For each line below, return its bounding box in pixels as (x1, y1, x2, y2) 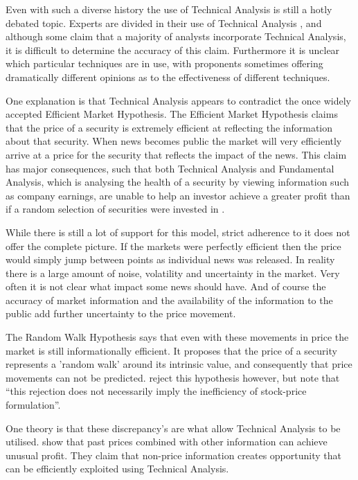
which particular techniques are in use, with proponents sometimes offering (6, 56, 323, 71)
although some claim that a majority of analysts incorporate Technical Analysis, (6, 29, 346, 44)
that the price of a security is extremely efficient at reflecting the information (6, 120, 333, 134)
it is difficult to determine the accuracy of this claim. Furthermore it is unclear (6, 42, 340, 57)
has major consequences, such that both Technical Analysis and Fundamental (6, 161, 334, 175)
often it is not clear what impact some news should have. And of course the (6, 279, 326, 294)
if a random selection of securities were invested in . (6, 202, 225, 216)
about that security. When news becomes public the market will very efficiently (6, 134, 342, 148)
